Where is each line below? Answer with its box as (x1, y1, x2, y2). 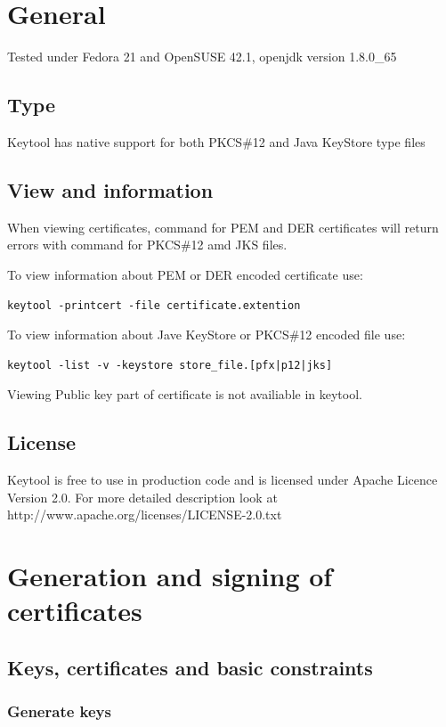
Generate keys (7, 700, 111, 723)
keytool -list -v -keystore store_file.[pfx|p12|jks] (7, 358, 333, 372)
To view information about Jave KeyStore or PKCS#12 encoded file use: (7, 325, 406, 344)
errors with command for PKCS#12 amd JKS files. (7, 235, 288, 254)
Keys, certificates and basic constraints (7, 653, 373, 681)
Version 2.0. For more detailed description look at (7, 487, 278, 506)
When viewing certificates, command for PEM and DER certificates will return (7, 217, 439, 236)
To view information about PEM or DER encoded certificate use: (7, 265, 363, 283)
